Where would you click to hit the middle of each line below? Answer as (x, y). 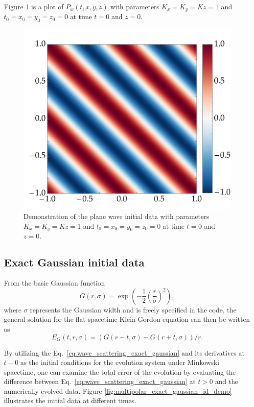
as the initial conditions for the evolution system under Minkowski (120, 362)
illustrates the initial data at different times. (70, 400)
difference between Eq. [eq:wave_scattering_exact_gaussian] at (100, 381)
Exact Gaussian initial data (74, 262)
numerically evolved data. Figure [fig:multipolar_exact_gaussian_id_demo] (118, 391)
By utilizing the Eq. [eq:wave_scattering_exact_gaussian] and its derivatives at (125, 352)
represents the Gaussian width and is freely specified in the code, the (133, 309)
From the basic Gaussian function (55, 283)
